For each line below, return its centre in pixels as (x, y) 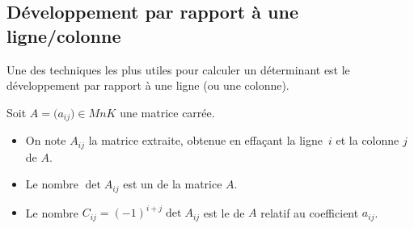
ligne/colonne (64, 35)
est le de (224, 212)
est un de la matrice (173, 184)
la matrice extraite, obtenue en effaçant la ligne (206, 140)
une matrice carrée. (167, 112)
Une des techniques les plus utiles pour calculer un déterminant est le (178, 69)
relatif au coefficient (310, 212)
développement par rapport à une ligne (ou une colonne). (148, 85)
